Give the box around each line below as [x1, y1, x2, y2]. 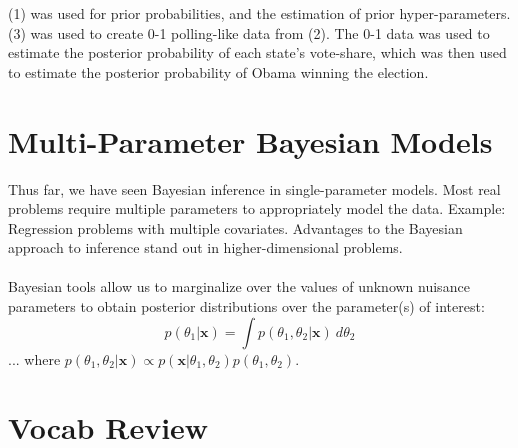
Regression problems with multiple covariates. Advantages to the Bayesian [8, 217, 463, 238]
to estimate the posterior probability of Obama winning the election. [8, 61, 429, 82]
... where [8, 348, 61, 369]
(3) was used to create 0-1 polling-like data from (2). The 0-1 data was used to [8, 22, 490, 43]
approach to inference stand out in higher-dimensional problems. [8, 237, 403, 258]
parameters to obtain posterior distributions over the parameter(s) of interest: [8, 296, 485, 317]
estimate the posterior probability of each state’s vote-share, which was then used [8, 42, 507, 63]
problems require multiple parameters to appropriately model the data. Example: [8, 198, 506, 219]
